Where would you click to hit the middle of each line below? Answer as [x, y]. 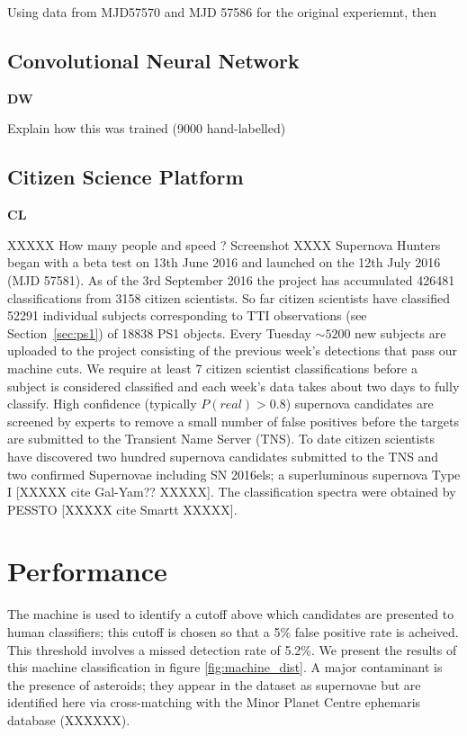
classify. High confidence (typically [102, 404]
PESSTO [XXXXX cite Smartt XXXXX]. [122, 509]
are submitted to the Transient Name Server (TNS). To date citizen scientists [221, 439]
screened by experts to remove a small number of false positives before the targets [233, 421]
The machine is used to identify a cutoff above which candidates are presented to [231, 614]
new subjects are [400, 332]
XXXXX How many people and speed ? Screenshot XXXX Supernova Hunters [224, 244]
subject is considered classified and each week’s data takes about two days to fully [233, 386]
